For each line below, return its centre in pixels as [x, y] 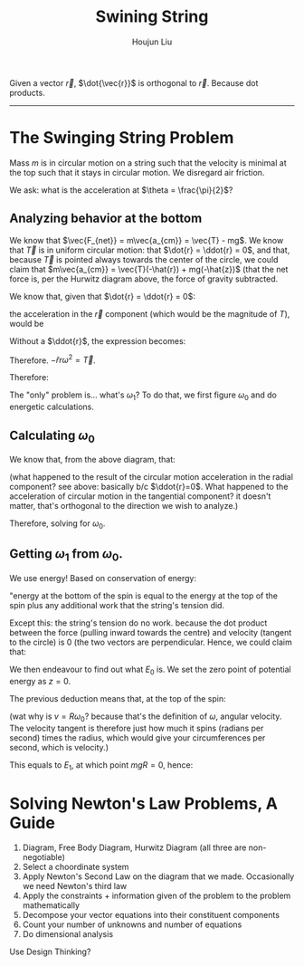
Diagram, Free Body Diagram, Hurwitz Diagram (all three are [134, 847]
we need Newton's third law [75, 886]
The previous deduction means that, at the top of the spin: [118, 698]
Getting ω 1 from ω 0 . [66, 555]
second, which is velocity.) [59, 747]
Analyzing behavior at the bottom [106, 219]
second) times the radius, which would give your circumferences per [138, 737]
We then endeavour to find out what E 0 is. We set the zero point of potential [150, 670]
